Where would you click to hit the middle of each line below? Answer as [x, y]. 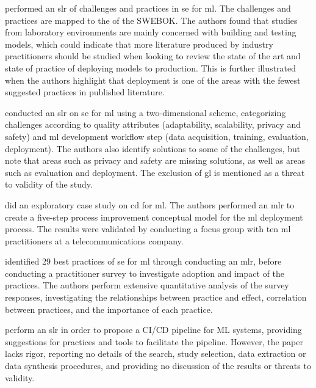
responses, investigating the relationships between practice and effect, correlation [156, 297]
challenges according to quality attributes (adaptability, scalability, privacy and [153, 124]
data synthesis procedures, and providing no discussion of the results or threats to [158, 366]
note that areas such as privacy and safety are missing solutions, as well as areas [155, 160]
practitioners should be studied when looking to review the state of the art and [153, 56]
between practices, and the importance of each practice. [109, 309]
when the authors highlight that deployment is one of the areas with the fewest [153, 80]
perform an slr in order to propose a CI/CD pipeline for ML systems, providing [153, 330]
